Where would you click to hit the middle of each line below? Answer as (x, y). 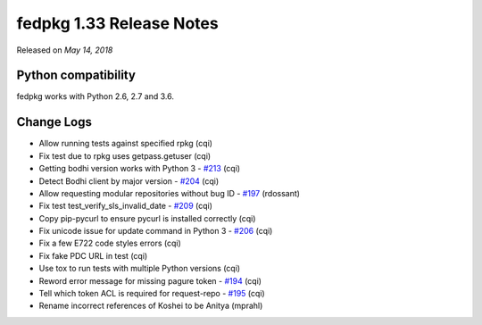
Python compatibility (76, 75)
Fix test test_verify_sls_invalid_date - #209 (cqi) (126, 206)
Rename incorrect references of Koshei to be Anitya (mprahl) (151, 306)
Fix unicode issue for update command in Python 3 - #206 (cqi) (156, 231)
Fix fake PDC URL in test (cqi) (93, 255)
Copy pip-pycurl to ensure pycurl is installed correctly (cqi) (147, 218)
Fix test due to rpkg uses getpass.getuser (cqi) (125, 155)
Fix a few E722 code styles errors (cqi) (110, 243)
